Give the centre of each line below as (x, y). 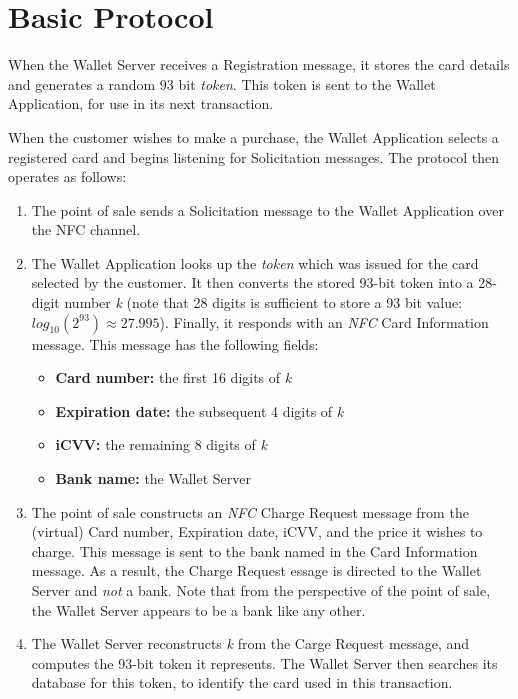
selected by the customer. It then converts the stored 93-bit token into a (252, 282)
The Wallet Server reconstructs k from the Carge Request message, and (250, 643)
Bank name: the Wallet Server (153, 478)
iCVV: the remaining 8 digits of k (161, 444)
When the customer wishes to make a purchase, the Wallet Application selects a (253, 136)
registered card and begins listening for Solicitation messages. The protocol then (254, 156)
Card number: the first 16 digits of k (173, 377)
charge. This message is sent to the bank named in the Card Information (254, 550)
